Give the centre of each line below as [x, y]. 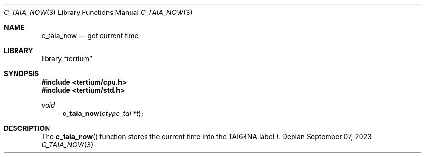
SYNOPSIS [22, 74]
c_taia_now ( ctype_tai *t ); [103, 113]
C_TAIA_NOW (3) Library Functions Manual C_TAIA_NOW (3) [98, 12]
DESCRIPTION [27, 128]
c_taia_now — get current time [90, 36]
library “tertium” [67, 59]
